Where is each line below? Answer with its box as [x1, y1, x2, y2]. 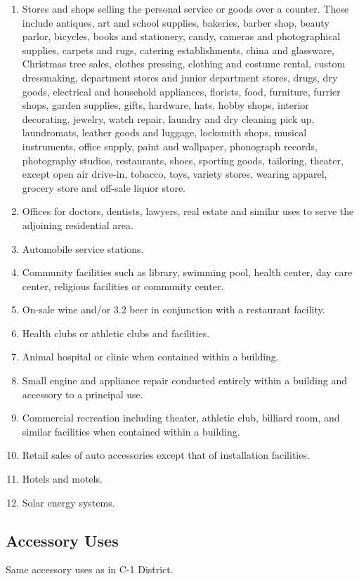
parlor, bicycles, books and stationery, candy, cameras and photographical [22, 29, 341, 44]
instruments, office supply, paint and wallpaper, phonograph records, [22, 138, 318, 153]
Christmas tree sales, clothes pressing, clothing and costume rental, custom [22, 56, 346, 71]
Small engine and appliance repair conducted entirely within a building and [22, 373, 347, 388]
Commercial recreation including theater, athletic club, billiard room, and [22, 410, 340, 425]
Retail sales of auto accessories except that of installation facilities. [22, 448, 310, 462]
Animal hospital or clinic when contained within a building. [22, 349, 279, 364]
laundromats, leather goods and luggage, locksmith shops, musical [22, 125, 307, 140]
